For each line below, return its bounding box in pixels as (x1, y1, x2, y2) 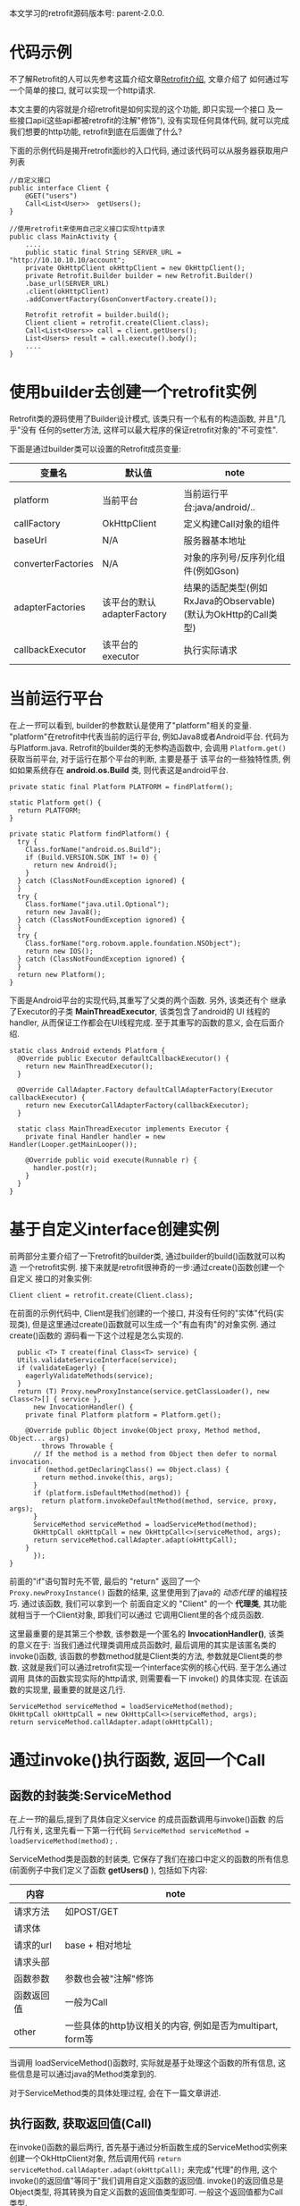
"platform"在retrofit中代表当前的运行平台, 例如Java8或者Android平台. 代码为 (9, 731, 289, 742)
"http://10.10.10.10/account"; (9, 256, 126, 265)
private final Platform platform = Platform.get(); (25, 1410, 221, 1419)
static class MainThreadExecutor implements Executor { (17, 1124, 229, 1133)
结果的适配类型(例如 (183, 581, 268, 594)
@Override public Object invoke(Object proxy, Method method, (25, 1426, 262, 1435)
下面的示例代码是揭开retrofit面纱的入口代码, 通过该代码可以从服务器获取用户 (9, 145, 289, 156)
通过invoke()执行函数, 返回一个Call (9, 1750, 266, 1770)
